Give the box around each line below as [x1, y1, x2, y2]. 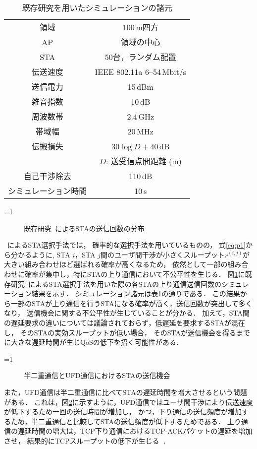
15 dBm [127, 80, 154, 92]
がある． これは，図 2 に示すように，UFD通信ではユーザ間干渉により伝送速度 [4, 396, 253, 407]
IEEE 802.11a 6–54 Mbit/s [95, 65, 187, 77]
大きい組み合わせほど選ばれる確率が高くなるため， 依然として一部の [4, 259, 228, 269]
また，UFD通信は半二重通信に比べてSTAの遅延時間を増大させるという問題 [4, 386, 247, 397]
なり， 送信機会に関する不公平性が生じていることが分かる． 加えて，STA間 [4, 308, 250, 318]
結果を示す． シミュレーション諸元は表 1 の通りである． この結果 [31, 288, 240, 299]
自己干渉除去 [23, 170, 71, 182]
